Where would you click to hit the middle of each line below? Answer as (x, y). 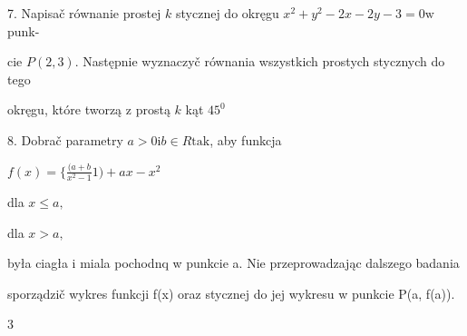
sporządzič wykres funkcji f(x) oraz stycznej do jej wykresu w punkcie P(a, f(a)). (231, 293)
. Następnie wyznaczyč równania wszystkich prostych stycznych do (260, 61)
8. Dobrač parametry (65, 139)
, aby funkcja (246, 139)
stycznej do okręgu (228, 13)
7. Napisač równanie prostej (84, 13)
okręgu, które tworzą (65, 109)
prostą (153, 109)
